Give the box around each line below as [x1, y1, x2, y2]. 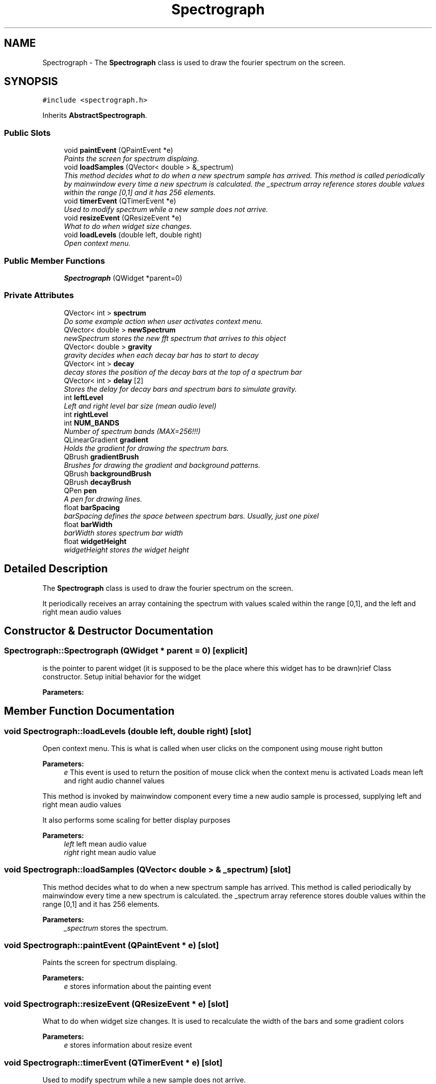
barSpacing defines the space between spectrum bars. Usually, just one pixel [64, 511, 319, 520]
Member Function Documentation [4, 705, 175, 718]
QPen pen [64, 486, 97, 495]
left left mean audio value [64, 839, 147, 848]
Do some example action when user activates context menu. [64, 317, 263, 325]
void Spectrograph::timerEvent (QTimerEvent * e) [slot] [4, 1057, 222, 1068]
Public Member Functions [4, 255, 105, 266]
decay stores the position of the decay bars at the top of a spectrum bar [64, 367, 302, 376]
